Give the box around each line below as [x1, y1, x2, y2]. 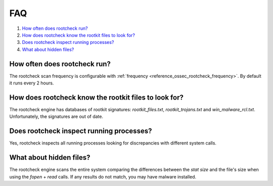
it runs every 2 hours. [9, 80, 54, 86]
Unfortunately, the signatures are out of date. [9, 114, 104, 120]
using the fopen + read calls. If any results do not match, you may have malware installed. [9, 173, 197, 179]
